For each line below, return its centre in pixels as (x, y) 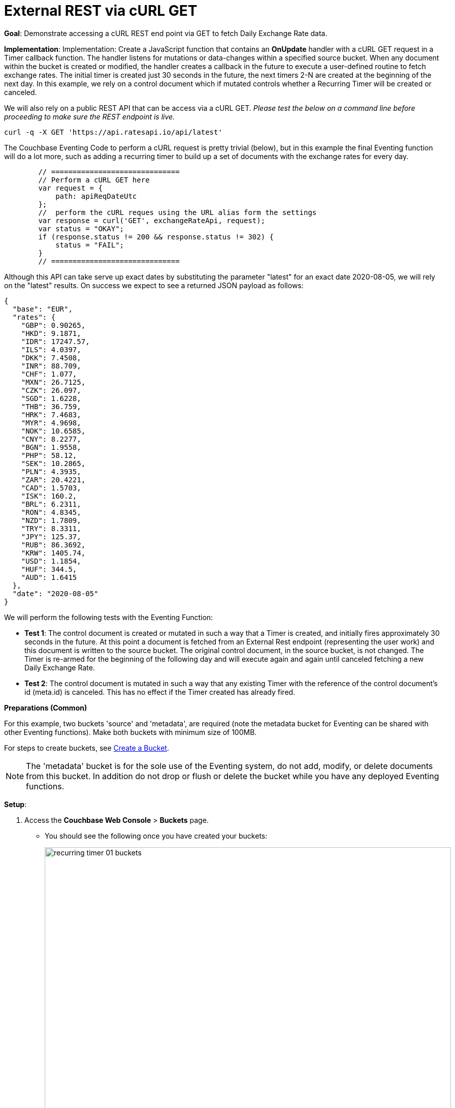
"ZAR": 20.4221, (53, 480)
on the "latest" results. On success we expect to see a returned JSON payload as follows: (154, 285)
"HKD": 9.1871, (51, 333)
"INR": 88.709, (51, 366)
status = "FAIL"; (90, 245)
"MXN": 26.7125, (53, 382)
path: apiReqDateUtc (96, 196)
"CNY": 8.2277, (51, 439)
